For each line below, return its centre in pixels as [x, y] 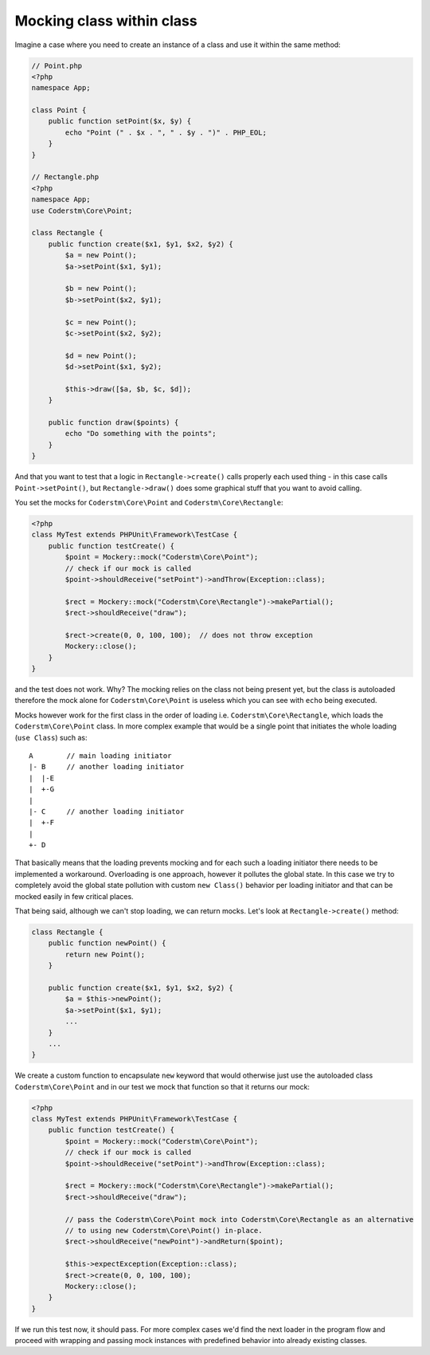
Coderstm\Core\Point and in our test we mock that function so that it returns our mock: [162, 1086]
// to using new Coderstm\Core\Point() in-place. [164, 1230]
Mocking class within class [106, 21]
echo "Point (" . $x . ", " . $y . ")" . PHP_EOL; [166, 132]
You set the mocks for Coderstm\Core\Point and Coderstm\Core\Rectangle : [149, 502]
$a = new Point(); [101, 255]
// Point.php [57, 65]
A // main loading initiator [100, 756]
